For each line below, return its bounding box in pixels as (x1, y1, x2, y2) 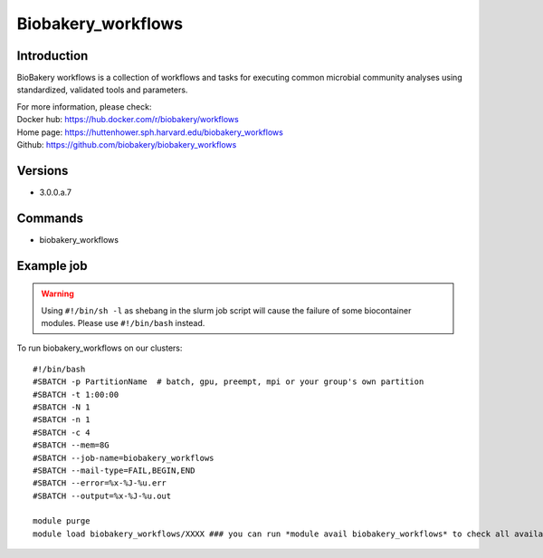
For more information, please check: (16, 101, 152, 112)
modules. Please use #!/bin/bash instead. (41, 318, 205, 329)
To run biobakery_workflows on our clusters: (16, 342, 183, 353)
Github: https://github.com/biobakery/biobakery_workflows (16, 139, 237, 150)
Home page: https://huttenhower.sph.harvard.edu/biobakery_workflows (16, 127, 284, 138)
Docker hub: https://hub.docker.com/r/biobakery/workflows (16, 114, 239, 125)
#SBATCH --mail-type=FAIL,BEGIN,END (33, 465, 195, 476)
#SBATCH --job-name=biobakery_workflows (33, 453, 214, 463)
